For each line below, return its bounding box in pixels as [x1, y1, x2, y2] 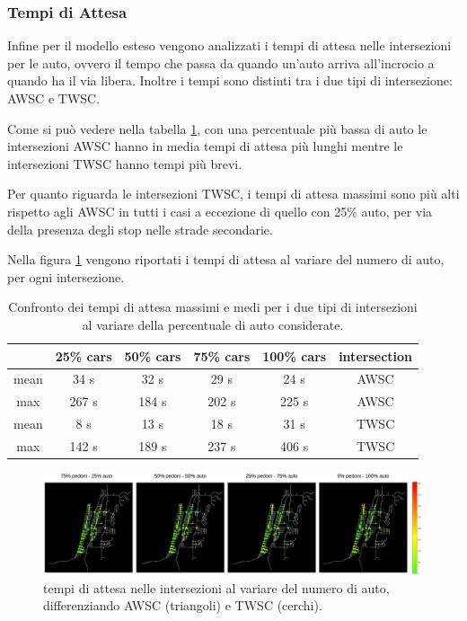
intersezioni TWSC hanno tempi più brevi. [7, 154, 242, 173]
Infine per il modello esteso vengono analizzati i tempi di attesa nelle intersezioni [7, 36, 452, 55]
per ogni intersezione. [7, 267, 125, 286]
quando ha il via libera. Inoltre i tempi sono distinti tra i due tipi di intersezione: [7, 71, 453, 90]
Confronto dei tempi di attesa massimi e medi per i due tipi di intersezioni [8, 297, 418, 316]
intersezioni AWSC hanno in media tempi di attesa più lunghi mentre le [7, 137, 403, 155]
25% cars [55, 346, 112, 365]
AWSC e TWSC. [7, 89, 101, 107]
